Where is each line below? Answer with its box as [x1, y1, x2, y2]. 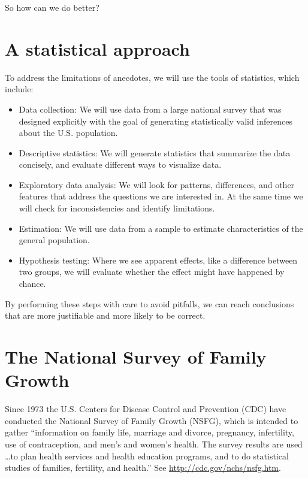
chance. [19, 277, 46, 290]
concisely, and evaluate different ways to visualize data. [19, 158, 222, 171]
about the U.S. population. [19, 126, 118, 139]
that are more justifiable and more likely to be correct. [5, 309, 206, 322]
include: [5, 83, 34, 95]
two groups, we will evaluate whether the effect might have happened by [19, 265, 285, 278]
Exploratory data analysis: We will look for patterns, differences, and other [19, 178, 295, 190]
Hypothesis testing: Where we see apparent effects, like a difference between [19, 253, 298, 266]
